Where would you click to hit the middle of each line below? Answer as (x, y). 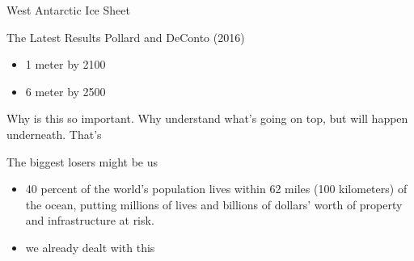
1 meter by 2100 (65, 64)
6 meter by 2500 (65, 91)
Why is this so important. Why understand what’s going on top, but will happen (207, 118)
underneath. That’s (54, 134)
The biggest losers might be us (82, 161)
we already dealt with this (90, 247)
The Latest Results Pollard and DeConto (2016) (126, 37)
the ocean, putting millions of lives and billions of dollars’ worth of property (214, 204)
